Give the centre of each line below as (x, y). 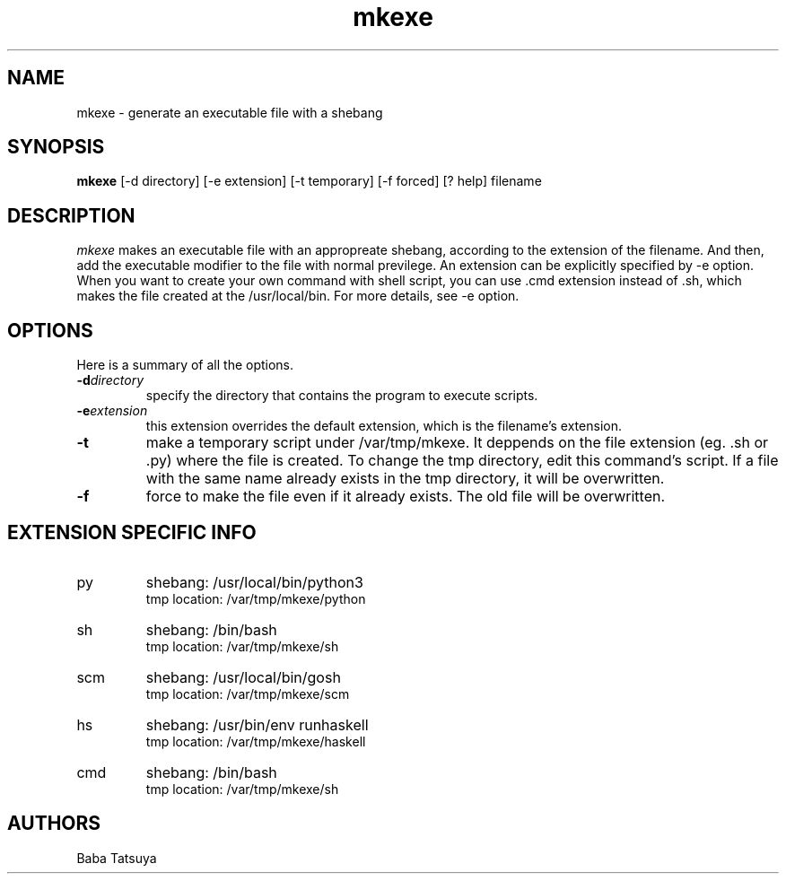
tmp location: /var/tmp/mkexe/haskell (256, 741)
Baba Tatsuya (117, 858)
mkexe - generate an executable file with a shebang (230, 112)
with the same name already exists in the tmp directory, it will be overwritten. (405, 479)
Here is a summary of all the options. (185, 365)
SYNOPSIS (56, 147)
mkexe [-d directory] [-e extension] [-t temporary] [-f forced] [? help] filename (309, 181)
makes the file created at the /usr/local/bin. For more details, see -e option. (298, 296)
